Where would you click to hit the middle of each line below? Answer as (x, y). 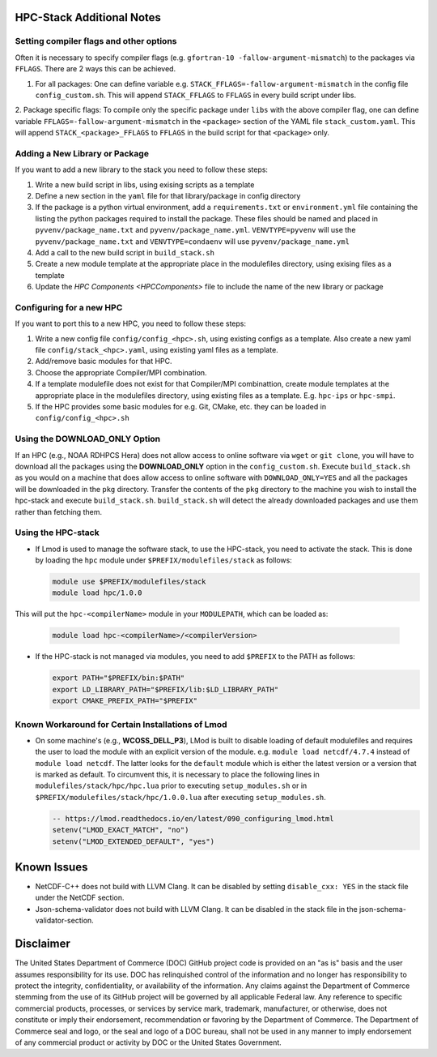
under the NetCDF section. (80, 898)
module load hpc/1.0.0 (97, 593)
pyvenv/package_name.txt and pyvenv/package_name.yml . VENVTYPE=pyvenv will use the (195, 230)
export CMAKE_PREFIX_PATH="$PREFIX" (125, 701)
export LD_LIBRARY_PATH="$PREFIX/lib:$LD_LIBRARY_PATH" (165, 689)
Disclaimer (42, 944)
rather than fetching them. (59, 511)
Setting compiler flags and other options (96, 41)
